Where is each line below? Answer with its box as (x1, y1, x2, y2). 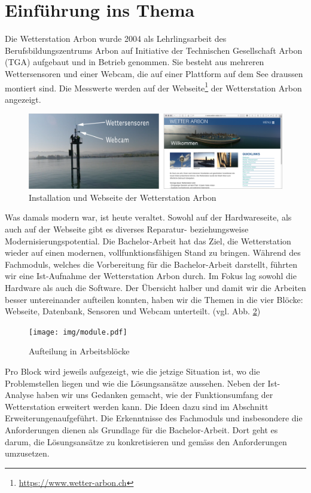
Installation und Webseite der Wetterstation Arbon (29, 191, 217, 203)
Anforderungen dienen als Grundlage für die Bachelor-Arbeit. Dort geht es (5, 423, 278, 436)
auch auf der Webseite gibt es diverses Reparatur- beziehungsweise (5, 223, 249, 235)
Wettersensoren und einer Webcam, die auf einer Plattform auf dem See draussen (5, 67, 303, 79)
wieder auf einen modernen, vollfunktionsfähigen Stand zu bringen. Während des (5, 246, 301, 259)
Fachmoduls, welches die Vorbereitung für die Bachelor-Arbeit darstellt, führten (5, 258, 297, 270)
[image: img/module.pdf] (29, 327, 127, 336)
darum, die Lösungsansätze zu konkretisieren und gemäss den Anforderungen (5, 435, 287, 448)
